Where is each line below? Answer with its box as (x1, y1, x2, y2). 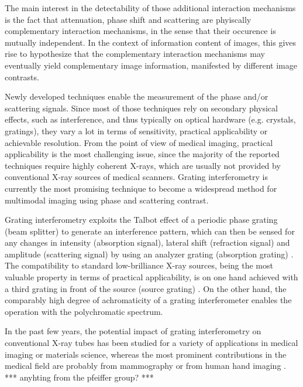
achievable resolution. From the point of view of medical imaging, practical (5, 136, 273, 148)
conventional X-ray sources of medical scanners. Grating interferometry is (5, 171, 268, 183)
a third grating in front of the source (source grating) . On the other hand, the (5, 282, 287, 294)
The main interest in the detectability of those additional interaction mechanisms (5, 2, 296, 13)
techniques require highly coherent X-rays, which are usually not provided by (5, 159, 281, 171)
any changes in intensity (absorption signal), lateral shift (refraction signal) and (5, 236, 290, 249)
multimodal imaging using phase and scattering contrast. (5, 193, 209, 206)
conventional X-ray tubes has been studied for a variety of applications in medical (5, 337, 298, 349)
